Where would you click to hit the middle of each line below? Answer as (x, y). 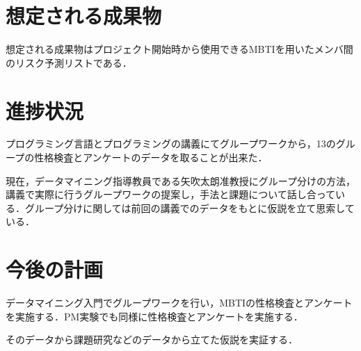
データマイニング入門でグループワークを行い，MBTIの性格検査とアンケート (179, 303)
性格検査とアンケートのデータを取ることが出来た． (151, 157)
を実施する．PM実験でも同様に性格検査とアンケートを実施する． (154, 316)
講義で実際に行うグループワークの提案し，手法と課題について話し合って (171, 194)
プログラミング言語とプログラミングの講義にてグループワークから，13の (171, 144)
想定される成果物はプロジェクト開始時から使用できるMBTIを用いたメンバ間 (179, 49)
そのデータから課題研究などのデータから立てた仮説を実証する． (152, 340)
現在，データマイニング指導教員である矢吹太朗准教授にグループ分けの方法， (181, 180)
